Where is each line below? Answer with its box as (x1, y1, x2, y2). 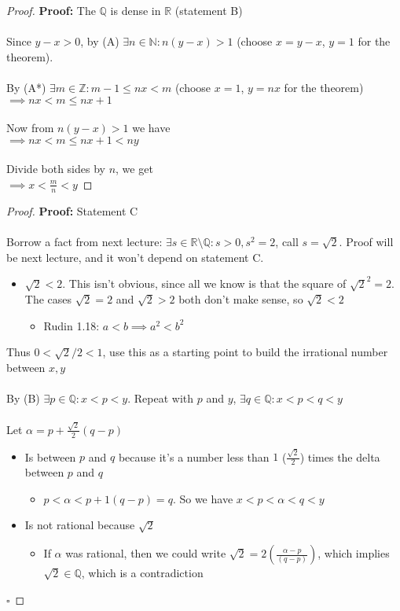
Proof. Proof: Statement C (6, 202, 138, 219)
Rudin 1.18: (43, 317, 100, 333)
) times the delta (299, 448, 380, 465)
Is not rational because (24, 517, 135, 533)
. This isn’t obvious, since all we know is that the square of (62, 275, 347, 292)
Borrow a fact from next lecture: (6, 233, 163, 249)
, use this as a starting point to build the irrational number (102, 344, 388, 360)
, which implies (317, 545, 390, 561)
